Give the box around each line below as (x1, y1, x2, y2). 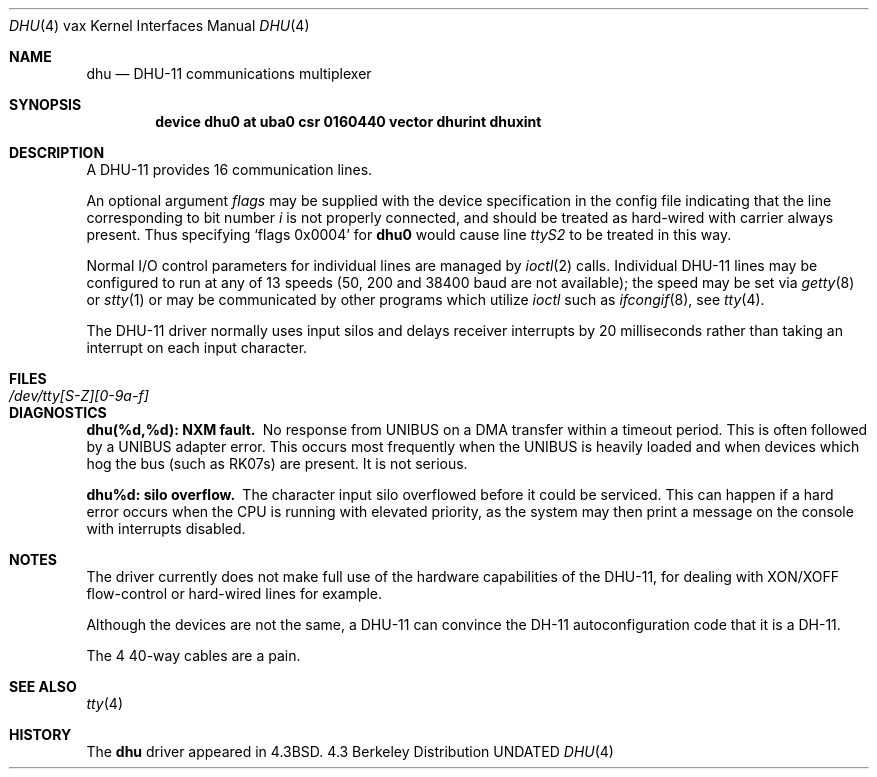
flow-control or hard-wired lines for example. (86, 585, 383, 602)
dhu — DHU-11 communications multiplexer (86, 65, 372, 82)
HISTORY (9, 726, 72, 743)
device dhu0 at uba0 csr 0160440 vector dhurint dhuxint (155, 113, 542, 130)
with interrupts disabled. (86, 520, 246, 537)
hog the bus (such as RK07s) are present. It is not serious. (86, 455, 468, 472)
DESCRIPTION (9, 144, 105, 161)
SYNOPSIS (9, 96, 82, 113)
